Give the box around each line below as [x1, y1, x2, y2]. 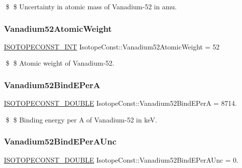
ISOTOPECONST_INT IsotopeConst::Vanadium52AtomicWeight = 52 [4, 41, 220, 51]
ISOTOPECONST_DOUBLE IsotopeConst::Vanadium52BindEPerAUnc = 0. [4, 154, 239, 165]
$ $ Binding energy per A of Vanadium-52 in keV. [5, 114, 157, 124]
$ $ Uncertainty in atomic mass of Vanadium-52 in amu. [5, 1, 177, 11]
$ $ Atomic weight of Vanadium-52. [5, 58, 115, 68]
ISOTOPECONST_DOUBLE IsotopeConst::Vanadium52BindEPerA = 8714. [4, 98, 237, 108]
